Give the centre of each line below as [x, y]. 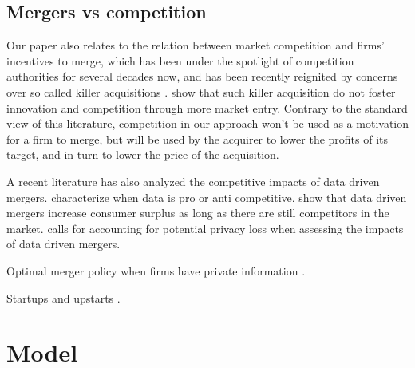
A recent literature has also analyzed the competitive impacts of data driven [193, 181]
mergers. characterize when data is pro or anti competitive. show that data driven [207, 197]
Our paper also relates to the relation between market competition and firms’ [196, 45]
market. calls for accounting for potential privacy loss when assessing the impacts [205, 228]
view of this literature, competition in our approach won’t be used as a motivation [208, 123]
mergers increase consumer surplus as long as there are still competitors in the [198, 213]
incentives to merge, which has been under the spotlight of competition [180, 60]
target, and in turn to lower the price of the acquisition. [143, 154]
